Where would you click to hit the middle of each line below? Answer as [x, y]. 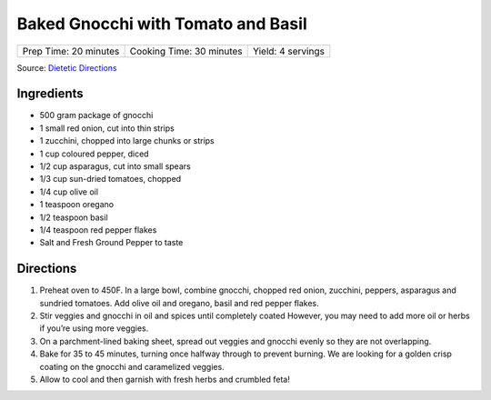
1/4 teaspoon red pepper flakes [98, 230]
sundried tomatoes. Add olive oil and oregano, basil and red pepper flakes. [180, 303]
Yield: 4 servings [289, 51]
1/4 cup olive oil [69, 192]
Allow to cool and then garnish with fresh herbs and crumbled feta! [165, 379]
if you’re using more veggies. [94, 328]
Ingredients [50, 94]
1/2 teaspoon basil [74, 217]
